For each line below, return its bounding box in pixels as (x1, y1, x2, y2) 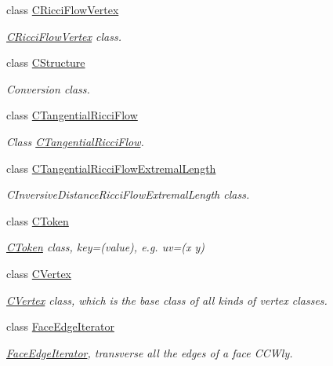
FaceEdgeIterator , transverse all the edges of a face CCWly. (6, 344, 293, 361)
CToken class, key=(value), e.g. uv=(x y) (6, 239, 205, 255)
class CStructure (6, 54, 85, 71)
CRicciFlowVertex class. (6, 27, 122, 44)
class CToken (6, 212, 69, 229)
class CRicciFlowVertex (6, 2, 119, 17)
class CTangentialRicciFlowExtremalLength (6, 159, 216, 176)
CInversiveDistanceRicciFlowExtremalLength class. (6, 186, 250, 203)
